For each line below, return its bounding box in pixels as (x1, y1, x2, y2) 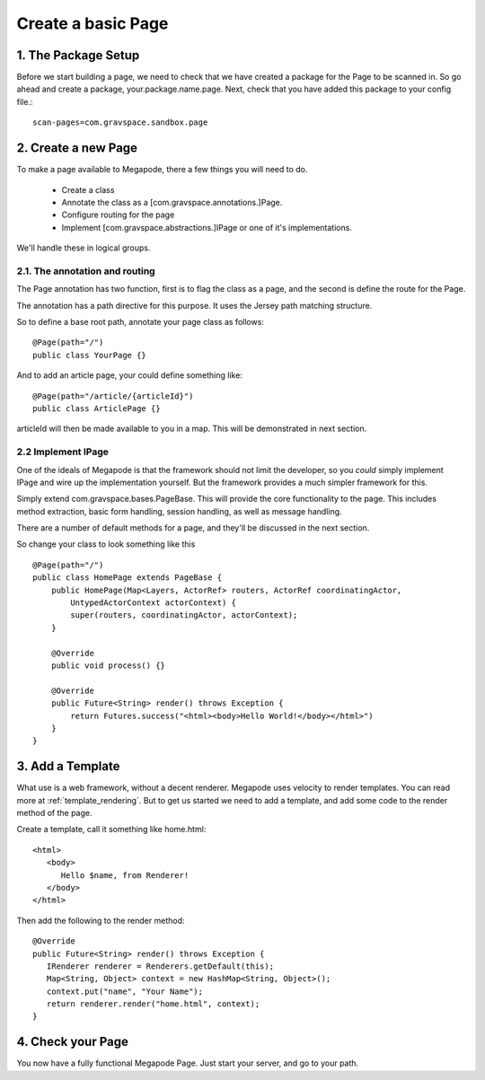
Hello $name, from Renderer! (60, 870, 190, 880)
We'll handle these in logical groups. (16, 242, 151, 253)
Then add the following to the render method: (16, 915, 185, 926)
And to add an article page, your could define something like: (16, 370, 242, 381)
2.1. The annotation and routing (16, 265, 156, 277)
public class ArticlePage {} (32, 403, 161, 413)
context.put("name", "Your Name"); (46, 986, 204, 997)
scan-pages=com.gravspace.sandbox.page (32, 118, 208, 127)
